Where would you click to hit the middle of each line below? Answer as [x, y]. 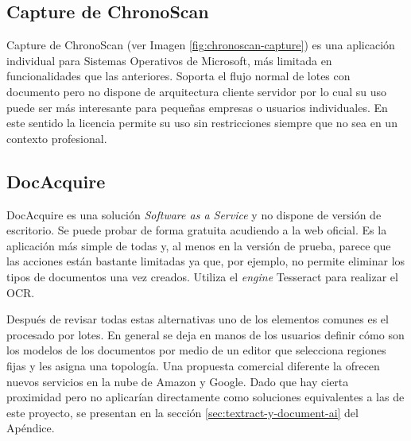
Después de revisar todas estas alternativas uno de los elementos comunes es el [198, 319]
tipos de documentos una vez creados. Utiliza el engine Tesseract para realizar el [202, 276]
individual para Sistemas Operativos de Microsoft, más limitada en [169, 60]
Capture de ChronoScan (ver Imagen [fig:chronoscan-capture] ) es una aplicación [201, 45]
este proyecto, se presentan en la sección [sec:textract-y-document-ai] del [182, 412]
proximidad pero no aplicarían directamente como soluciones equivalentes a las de [205, 397]
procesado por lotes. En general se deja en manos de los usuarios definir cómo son [205, 334]
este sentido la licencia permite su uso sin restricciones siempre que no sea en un [202, 123]
